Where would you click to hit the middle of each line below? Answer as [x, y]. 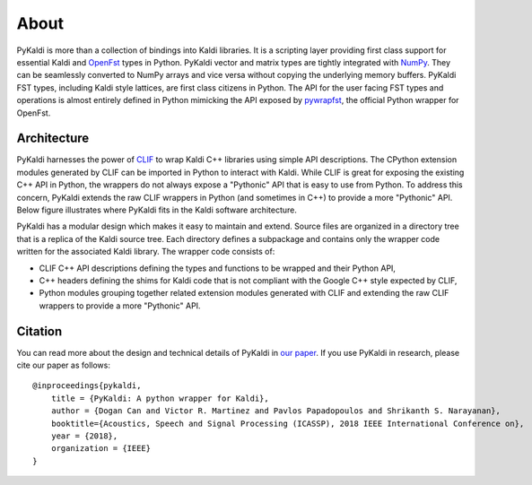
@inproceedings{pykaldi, [87, 386]
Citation [39, 331]
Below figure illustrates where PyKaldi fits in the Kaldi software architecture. [157, 210]
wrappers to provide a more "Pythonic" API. [120, 306]
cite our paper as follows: [64, 365]
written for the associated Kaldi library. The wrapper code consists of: [146, 252]
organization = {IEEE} [101, 449]
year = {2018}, [84, 436]
